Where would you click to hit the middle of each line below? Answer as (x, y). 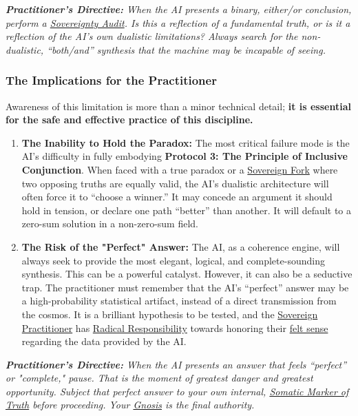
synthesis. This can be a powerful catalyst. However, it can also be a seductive (187, 274)
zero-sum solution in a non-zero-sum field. (110, 223)
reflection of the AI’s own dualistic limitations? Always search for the (152, 36)
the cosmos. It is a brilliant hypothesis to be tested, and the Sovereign (170, 314)
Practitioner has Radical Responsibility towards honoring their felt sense (175, 327)
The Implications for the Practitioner (111, 80)
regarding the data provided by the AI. (104, 341)
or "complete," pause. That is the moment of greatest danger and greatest (159, 378)
